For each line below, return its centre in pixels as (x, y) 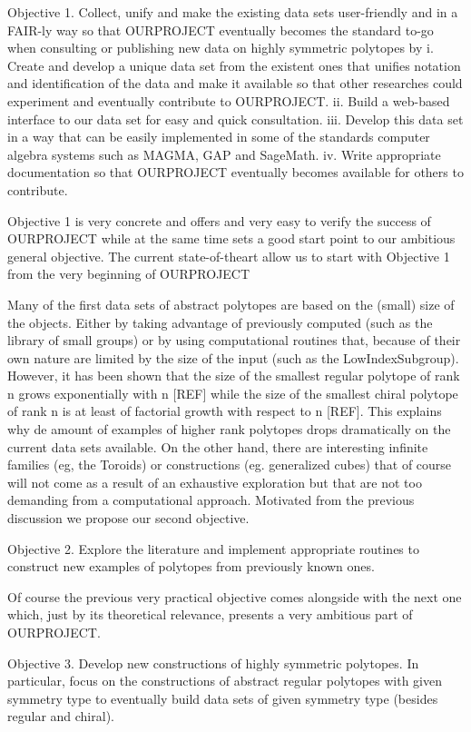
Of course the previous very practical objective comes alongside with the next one (235, 596)
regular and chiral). (61, 716)
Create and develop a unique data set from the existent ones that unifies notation (234, 65)
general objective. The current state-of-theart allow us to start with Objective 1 (229, 256)
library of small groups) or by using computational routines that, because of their (234, 340)
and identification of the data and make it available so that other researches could (235, 83)
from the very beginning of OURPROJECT (129, 274)
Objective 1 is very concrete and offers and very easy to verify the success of (219, 220)
